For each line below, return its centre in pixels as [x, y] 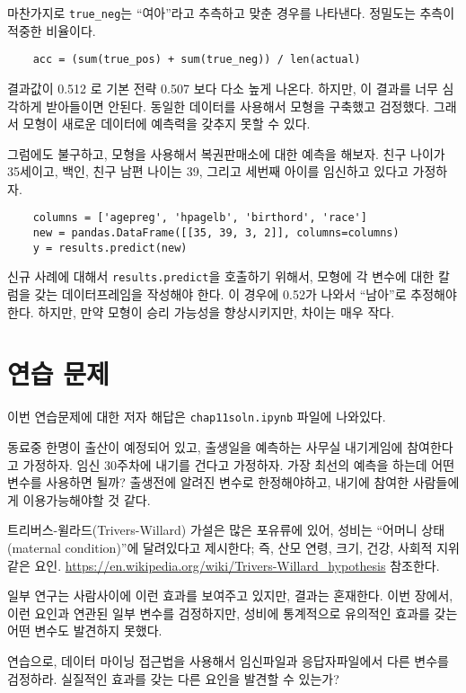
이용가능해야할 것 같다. [87, 499]
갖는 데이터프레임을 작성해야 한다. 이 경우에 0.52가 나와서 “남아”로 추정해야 [246, 294]
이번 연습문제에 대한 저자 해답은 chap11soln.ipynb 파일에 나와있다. [197, 417]
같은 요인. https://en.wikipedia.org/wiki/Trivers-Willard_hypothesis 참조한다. [224, 565]
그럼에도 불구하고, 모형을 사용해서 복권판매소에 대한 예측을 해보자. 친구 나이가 [226, 153]
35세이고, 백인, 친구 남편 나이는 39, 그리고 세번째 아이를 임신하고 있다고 [208, 171]
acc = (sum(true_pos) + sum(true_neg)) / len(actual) [197, 60]
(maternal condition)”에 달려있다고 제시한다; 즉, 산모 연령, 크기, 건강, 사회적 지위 [233, 548]
